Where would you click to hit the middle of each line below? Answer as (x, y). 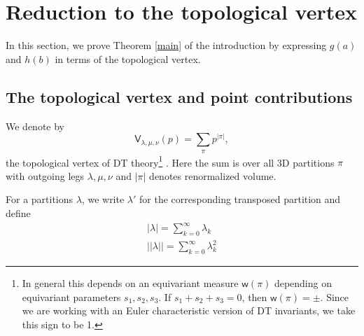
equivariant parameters (71, 296)
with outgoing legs (45, 175)
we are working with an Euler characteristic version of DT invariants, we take (189, 310)
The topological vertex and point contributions (179, 96)
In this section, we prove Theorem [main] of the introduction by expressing (166, 45)
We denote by (35, 126)
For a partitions (40, 199)
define (18, 212)
